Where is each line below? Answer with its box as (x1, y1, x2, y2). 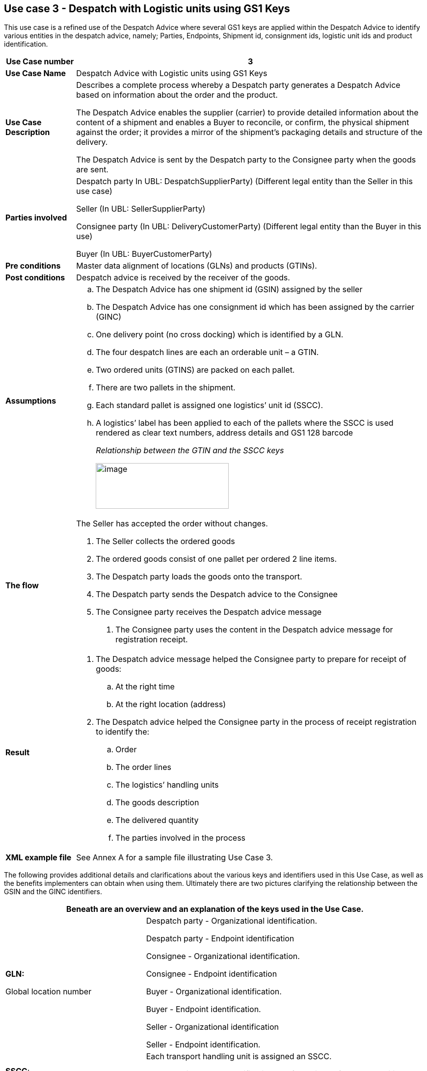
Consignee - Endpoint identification (146, 969, 277, 979)
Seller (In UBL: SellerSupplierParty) (76, 204, 206, 214)
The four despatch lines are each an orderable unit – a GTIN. (96, 347, 319, 357)
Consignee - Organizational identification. (146, 951, 300, 961)
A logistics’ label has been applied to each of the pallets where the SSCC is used (96, 418, 394, 428)
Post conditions (5, 273, 65, 283)
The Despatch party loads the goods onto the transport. (96, 572, 302, 582)
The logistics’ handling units (115, 780, 219, 790)
